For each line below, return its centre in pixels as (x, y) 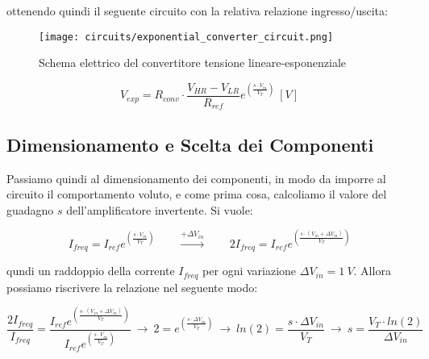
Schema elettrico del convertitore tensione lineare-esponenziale (192, 63)
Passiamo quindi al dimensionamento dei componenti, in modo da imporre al (196, 178)
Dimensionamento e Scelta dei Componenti (190, 144)
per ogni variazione (250, 271)
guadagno (30, 209)
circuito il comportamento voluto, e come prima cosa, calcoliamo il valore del (197, 194)
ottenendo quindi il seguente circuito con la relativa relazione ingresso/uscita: (197, 10)
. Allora (372, 271)
